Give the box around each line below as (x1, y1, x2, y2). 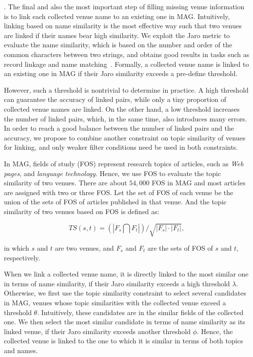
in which (4, 243, 29, 253)
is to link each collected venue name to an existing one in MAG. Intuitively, (4, 11, 230, 21)
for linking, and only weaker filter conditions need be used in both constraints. (4, 142, 238, 152)
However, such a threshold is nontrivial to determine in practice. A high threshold (4, 84, 249, 95)
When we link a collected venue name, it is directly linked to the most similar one (4, 269, 249, 279)
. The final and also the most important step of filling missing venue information (4, 1, 245, 11)
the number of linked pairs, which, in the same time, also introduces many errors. (4, 113, 247, 123)
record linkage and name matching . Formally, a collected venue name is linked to (4, 59, 249, 69)
